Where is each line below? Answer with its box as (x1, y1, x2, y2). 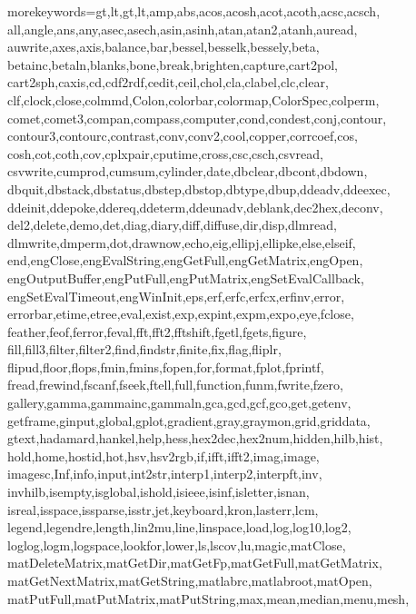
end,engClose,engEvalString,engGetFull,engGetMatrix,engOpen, (7, 251, 363, 270)
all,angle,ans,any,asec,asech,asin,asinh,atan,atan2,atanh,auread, (7, 19, 358, 38)
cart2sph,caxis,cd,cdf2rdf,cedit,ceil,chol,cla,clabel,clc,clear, (7, 73, 329, 92)
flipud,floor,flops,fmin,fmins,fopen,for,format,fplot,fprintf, (7, 357, 324, 376)
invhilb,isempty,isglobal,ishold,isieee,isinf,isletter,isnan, (7, 482, 310, 501)
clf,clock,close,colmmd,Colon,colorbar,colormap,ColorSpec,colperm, (7, 90, 380, 109)
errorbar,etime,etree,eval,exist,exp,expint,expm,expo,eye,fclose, (7, 304, 354, 323)
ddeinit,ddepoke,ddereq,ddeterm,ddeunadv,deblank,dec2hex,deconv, (7, 197, 383, 216)
